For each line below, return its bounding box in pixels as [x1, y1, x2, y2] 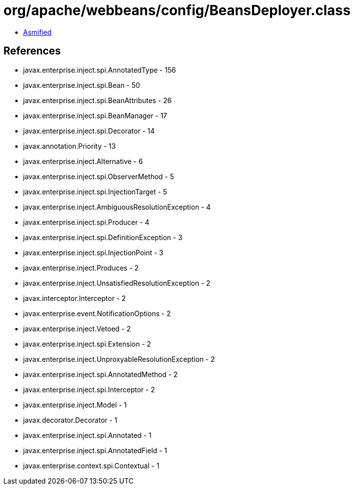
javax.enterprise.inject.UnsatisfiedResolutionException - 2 [23, 278, 211, 287]
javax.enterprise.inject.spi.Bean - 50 [23, 81, 140, 89]
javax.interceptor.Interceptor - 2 [23, 294, 126, 302]
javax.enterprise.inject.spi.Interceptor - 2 [23, 385, 155, 394]
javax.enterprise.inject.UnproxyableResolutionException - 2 [23, 354, 215, 363]
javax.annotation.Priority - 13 [23, 141, 116, 150]
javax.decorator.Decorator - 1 [23, 415, 117, 424]
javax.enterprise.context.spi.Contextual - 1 [23, 461, 160, 470]
